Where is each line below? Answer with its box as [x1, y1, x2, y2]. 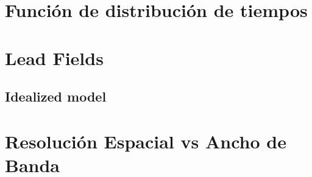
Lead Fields [5, 45, 104, 70]
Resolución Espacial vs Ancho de [5, 128, 286, 153]
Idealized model [5, 87, 107, 106]
